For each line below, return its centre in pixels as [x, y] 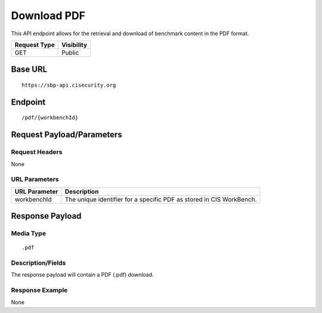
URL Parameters [35, 179]
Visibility [75, 45]
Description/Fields [38, 263]
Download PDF [48, 16]
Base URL [29, 70]
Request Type [35, 45]
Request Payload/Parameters [66, 135]
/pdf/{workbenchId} [50, 118]
